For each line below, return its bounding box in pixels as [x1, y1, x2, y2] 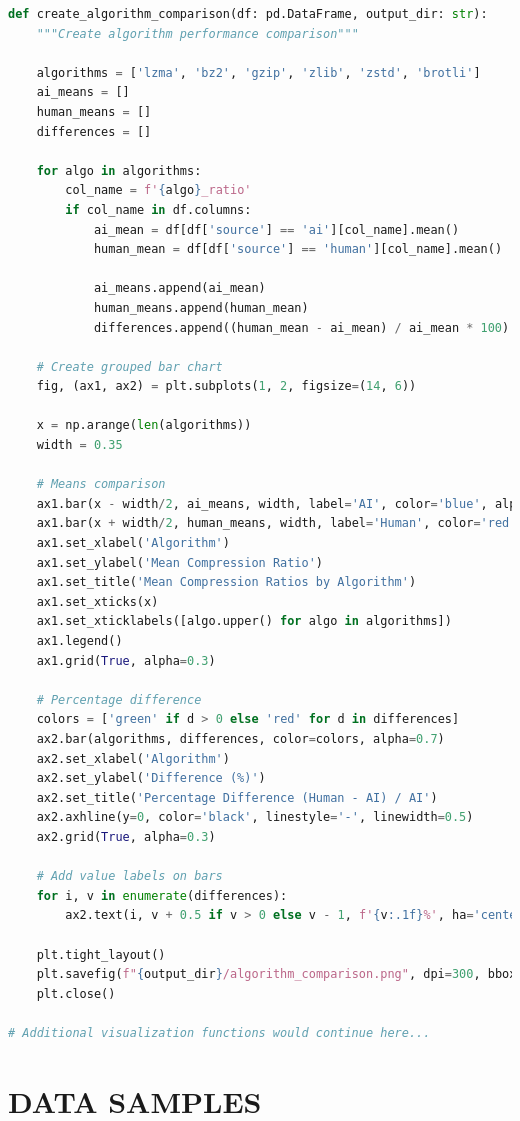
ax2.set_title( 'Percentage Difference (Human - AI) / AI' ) [36, 790, 438, 805]
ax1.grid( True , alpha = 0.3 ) [36, 653, 216, 668]
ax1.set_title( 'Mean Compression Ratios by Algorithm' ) [36, 575, 417, 590]
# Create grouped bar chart [36, 359, 223, 374]
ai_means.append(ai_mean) [93, 281, 266, 296]
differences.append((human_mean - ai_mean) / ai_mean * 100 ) [93, 320, 510, 335]
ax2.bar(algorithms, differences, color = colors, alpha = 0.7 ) [36, 731, 445, 746]
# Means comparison [36, 477, 166, 492]
